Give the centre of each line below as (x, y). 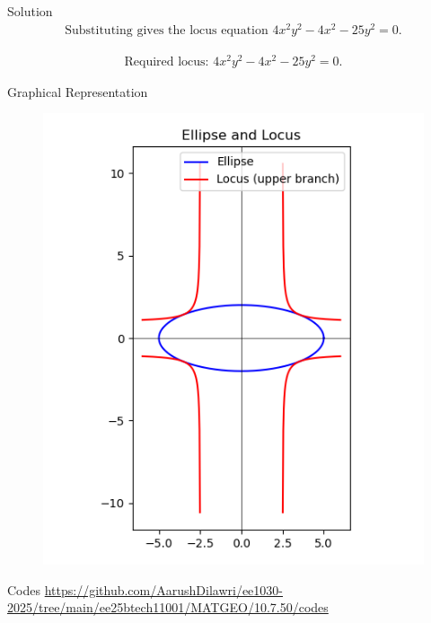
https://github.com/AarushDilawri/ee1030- (163, 589)
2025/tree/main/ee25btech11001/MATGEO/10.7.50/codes (168, 607)
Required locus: (167, 61)
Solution (30, 11)
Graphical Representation (78, 91)
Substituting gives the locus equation (167, 30)
